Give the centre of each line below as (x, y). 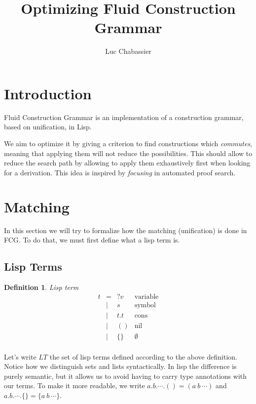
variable (146, 297)
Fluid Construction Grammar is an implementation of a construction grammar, (124, 117)
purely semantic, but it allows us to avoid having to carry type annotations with (126, 376)
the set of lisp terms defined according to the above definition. (143, 356)
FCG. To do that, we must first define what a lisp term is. (92, 240)
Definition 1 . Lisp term (41, 287)
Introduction (48, 93)
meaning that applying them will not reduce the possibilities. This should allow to (128, 153)
